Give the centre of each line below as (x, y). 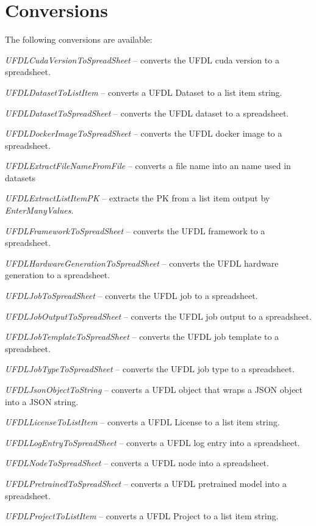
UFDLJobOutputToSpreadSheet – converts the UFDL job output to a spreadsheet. (158, 316)
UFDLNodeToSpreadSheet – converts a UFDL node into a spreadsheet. (137, 463)
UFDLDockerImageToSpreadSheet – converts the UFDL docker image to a (144, 133)
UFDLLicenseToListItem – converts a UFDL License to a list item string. (142, 422)
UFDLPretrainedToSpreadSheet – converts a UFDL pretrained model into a (146, 483)
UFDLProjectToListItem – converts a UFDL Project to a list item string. (142, 516)
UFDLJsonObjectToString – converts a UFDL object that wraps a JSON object (154, 389)
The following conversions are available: (79, 39)
